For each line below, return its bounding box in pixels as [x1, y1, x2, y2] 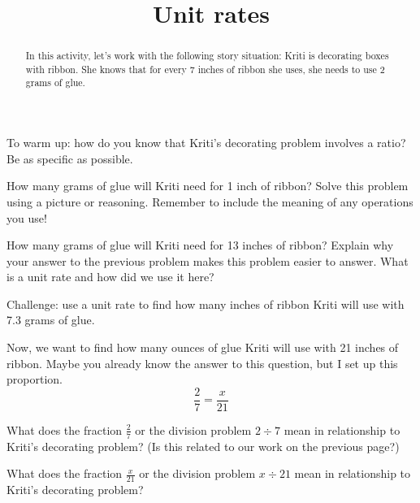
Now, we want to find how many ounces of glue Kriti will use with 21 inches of [6, 339, 399, 356]
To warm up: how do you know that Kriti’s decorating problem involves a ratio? [6, 134, 406, 151]
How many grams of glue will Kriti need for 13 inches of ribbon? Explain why [6, 236, 394, 254]
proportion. [6, 371, 63, 388]
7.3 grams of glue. [6, 311, 95, 328]
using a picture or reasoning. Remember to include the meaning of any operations [6, 193, 414, 210]
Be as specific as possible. [6, 150, 133, 167]
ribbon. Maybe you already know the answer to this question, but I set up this [6, 354, 398, 371]
